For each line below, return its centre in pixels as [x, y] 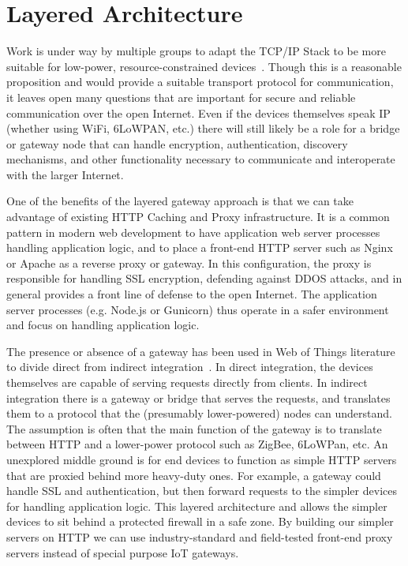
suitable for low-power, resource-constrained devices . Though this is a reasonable [204, 66]
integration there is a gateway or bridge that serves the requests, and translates [198, 397]
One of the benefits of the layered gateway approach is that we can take [180, 201]
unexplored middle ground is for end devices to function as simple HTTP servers [202, 459]
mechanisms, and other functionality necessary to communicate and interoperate [201, 159]
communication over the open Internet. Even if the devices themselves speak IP [198, 112]
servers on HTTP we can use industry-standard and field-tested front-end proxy [200, 536]
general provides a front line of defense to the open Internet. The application [192, 294]
